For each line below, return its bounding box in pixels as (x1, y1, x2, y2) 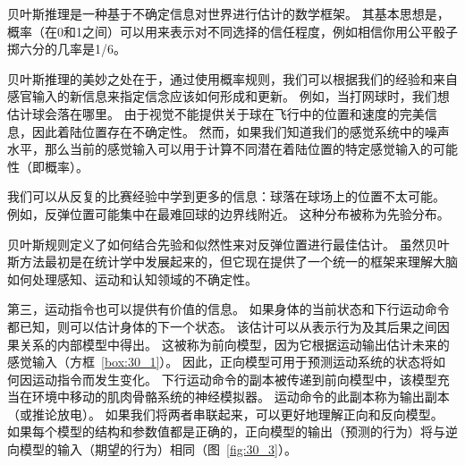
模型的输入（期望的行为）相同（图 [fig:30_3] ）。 (19, 440, 297, 459)
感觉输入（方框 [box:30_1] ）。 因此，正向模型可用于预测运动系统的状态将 (7, 352, 434, 371)
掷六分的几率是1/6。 (7, 39, 126, 58)
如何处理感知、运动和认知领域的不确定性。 (7, 269, 258, 288)
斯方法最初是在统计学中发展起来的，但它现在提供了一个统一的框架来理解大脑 (7, 252, 458, 271)
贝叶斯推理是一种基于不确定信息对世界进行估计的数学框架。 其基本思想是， (7, 4, 450, 22)
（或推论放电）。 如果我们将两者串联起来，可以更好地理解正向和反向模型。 (7, 404, 444, 423)
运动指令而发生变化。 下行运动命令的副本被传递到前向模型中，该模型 (31, 369, 437, 388)
